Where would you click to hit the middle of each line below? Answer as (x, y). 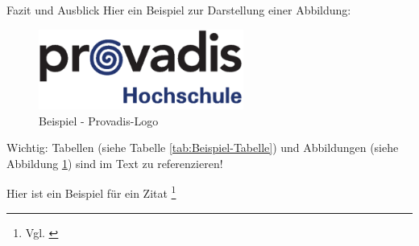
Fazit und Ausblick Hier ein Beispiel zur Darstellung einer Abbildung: (179, 10)
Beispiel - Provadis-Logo (99, 120)
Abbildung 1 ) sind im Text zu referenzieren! (115, 163)
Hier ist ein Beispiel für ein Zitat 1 (91, 192)
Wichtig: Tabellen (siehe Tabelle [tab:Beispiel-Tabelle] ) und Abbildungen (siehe (203, 148)
